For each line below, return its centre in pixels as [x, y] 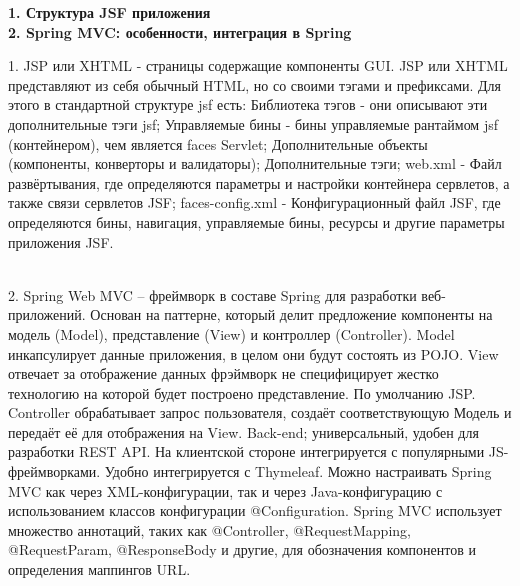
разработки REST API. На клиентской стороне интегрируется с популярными [246, 451]
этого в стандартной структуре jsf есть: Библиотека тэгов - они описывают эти [248, 104]
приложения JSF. [61, 241]
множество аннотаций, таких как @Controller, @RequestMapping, [209, 529]
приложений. [47, 314]
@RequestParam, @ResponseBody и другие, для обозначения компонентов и [242, 549]
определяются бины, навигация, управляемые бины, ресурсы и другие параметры [256, 221]
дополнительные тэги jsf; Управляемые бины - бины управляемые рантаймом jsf [253, 123]
